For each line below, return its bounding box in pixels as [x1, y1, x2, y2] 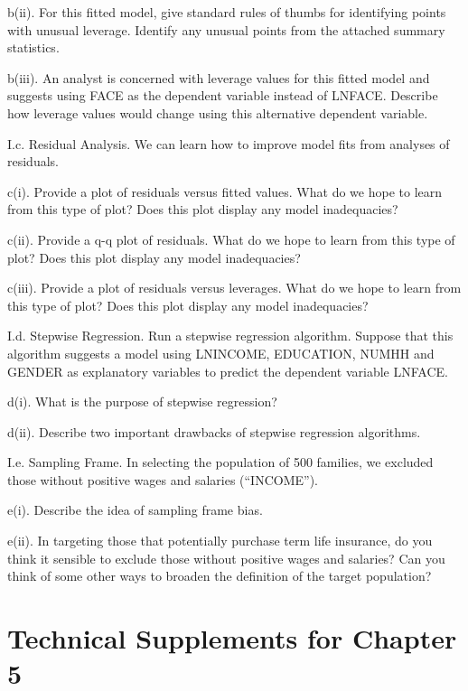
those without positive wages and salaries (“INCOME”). [7, 470, 318, 489]
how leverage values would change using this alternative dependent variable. [7, 103, 428, 122]
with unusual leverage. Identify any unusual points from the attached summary [7, 20, 445, 39]
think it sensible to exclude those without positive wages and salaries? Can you [7, 548, 445, 567]
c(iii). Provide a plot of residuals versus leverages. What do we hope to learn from [7, 278, 462, 297]
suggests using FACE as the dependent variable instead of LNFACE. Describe [7, 86, 438, 105]
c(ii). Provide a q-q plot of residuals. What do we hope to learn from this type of [7, 229, 455, 248]
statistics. [7, 38, 60, 57]
